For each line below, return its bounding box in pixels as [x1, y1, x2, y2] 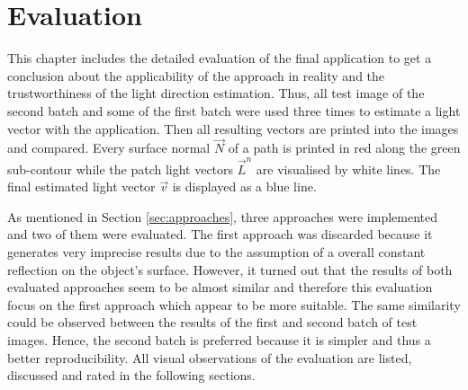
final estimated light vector [7, 177, 156, 196]
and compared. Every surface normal [7, 138, 211, 157]
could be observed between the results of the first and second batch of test [7, 313, 418, 332]
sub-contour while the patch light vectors [7, 159, 234, 178]
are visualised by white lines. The [256, 159, 441, 178]
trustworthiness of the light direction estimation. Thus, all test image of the [7, 84, 425, 102]
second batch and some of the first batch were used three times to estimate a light [7, 101, 461, 120]
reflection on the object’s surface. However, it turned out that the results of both [7, 260, 453, 279]
